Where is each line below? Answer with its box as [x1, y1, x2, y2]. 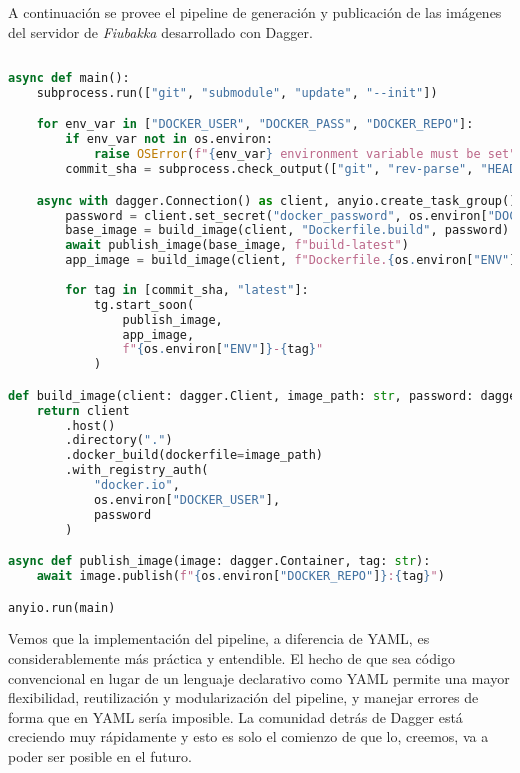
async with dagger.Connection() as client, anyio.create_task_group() [36, 193, 517, 208]
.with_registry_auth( [65, 463, 209, 478]
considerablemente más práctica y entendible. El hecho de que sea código [8, 648, 455, 669]
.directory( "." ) [65, 433, 173, 448]
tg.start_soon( [93, 297, 195, 312]
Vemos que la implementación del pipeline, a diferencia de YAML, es [8, 628, 430, 649]
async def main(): [8, 71, 130, 86]
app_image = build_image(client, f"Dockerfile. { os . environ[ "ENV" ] [65, 253, 517, 268]
